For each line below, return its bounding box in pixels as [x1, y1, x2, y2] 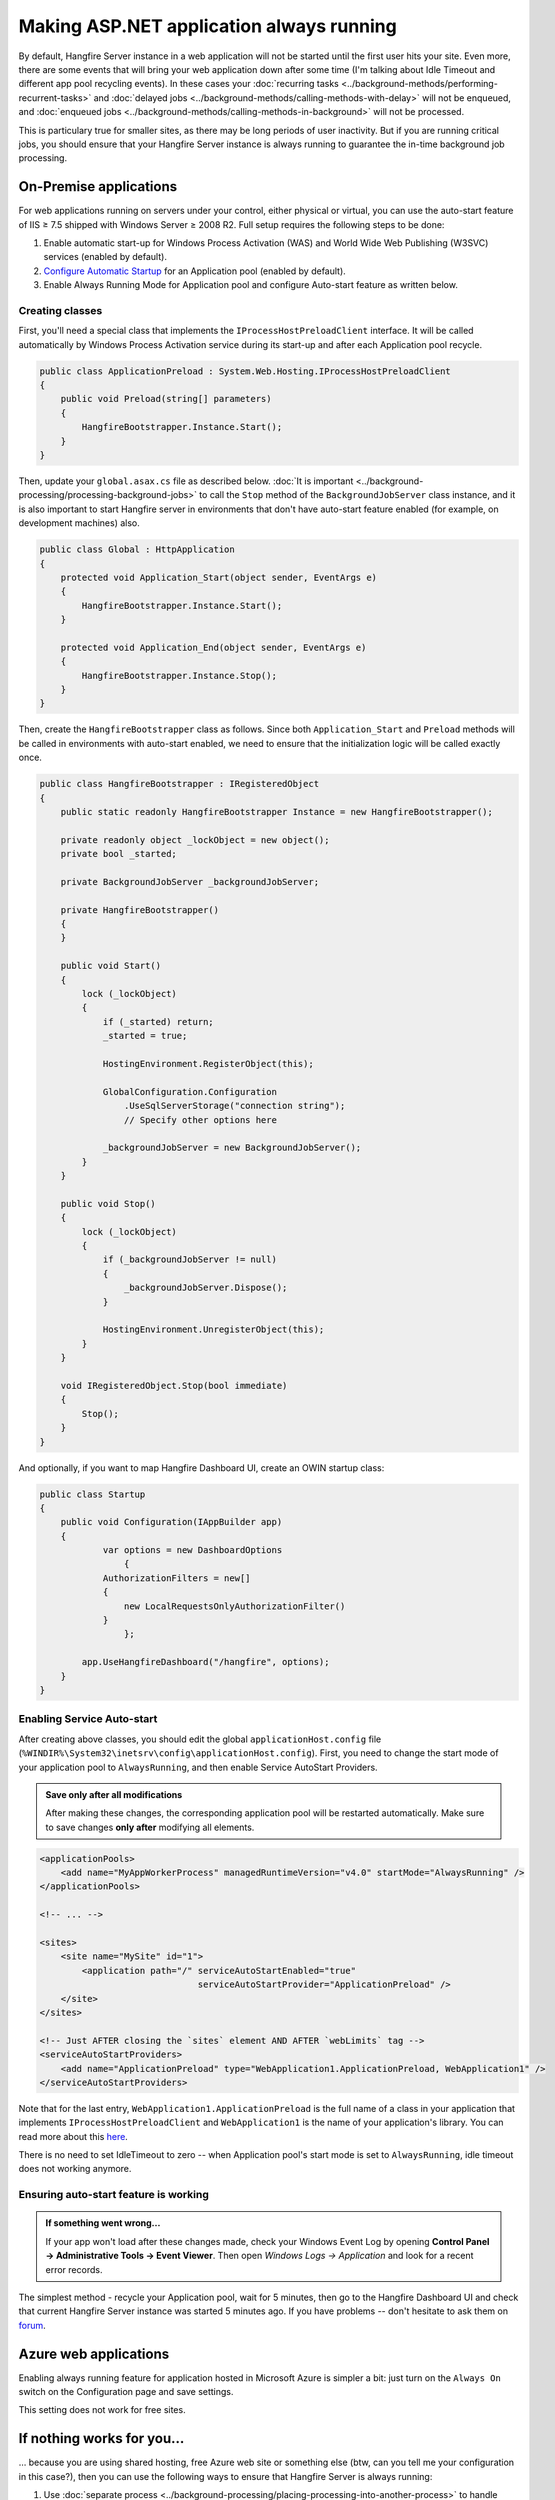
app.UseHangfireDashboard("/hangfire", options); [81, 1656, 330, 1668]
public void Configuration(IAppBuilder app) [60, 1516, 283, 1528]
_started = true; [102, 1030, 188, 1042]
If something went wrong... [45, 2217, 161, 2229]
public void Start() [60, 960, 162, 972]
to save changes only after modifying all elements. [45, 1821, 255, 1833]
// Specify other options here [123, 1114, 277, 1125]
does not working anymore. [18, 2163, 132, 2175]
